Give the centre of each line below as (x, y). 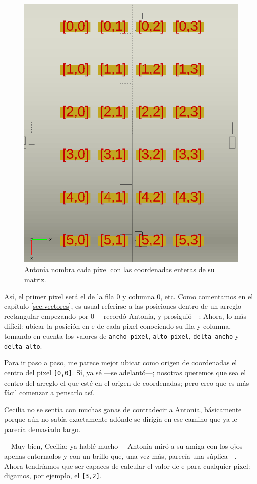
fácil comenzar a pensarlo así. (49, 392)
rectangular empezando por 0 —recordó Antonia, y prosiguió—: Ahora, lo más (125, 316)
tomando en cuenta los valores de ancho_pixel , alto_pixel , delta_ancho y (122, 335)
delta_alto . (23, 345)
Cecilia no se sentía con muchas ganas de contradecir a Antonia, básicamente (123, 409)
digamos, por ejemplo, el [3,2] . (53, 476)
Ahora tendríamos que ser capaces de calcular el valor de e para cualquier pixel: (127, 466)
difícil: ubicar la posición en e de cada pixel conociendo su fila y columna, (118, 326)
